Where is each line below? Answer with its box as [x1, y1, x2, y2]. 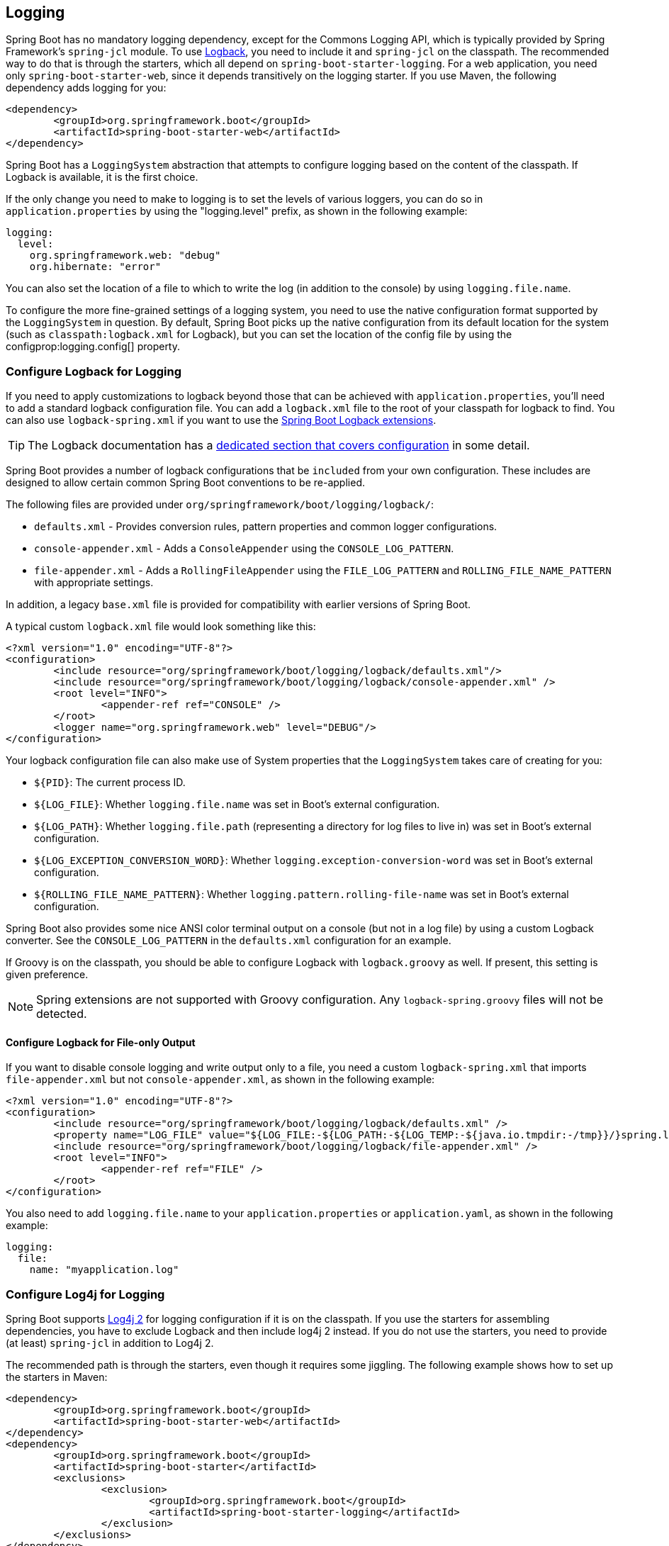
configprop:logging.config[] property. [6, 340, 181, 353]
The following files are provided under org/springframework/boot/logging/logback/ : [6, 498, 434, 511]
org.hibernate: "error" [29, 261, 162, 273]
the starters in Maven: [6, 1371, 108, 1384]
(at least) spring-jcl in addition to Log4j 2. [6, 1337, 214, 1350]
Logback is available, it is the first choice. [6, 171, 198, 184]
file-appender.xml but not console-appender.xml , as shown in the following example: [6, 1073, 435, 1086]
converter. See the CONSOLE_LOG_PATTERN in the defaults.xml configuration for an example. [6, 934, 451, 947]
